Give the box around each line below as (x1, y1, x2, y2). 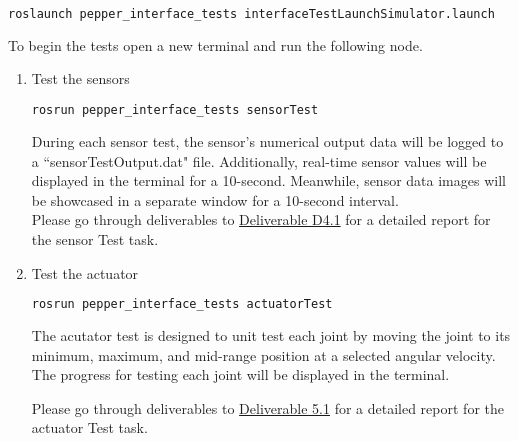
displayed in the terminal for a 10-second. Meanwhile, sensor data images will (31, 170, 506, 191)
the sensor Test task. (31, 228, 159, 249)
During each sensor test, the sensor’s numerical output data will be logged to (31, 130, 504, 151)
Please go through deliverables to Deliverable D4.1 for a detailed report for (31, 209, 491, 230)
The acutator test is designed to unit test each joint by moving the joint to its (31, 324, 511, 345)
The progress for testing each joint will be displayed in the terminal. (31, 364, 450, 385)
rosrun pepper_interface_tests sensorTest (31, 103, 319, 118)
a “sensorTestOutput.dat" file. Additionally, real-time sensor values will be (31, 150, 487, 171)
